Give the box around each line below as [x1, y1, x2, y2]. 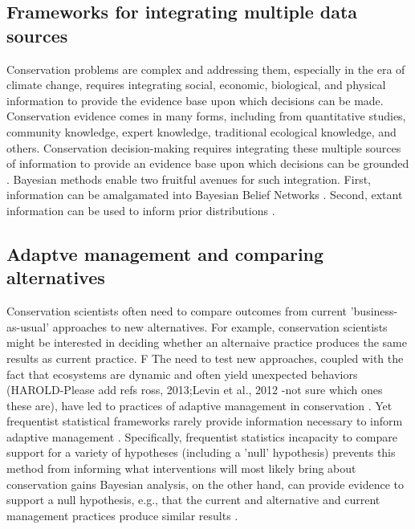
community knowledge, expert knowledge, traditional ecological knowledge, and [6, 123, 397, 140]
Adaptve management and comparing [6, 241, 324, 266]
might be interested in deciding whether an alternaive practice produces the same [6, 334, 407, 351]
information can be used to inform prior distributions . [6, 201, 275, 218]
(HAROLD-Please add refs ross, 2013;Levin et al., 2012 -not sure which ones [6, 381, 383, 398]
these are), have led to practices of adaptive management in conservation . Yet [6, 397, 393, 413]
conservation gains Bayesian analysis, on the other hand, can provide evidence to [6, 475, 404, 492]
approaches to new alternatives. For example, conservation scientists [52, 318, 388, 335]
